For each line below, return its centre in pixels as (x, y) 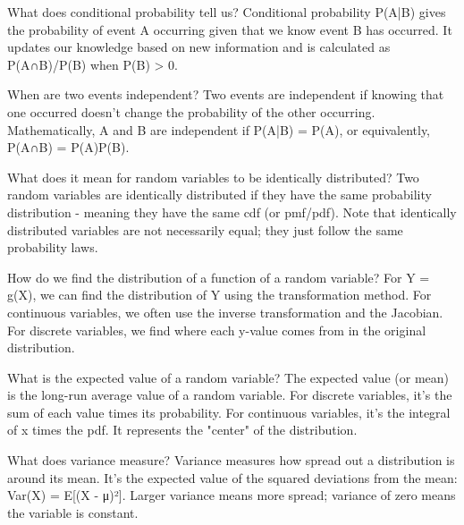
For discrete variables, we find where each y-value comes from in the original (217, 330)
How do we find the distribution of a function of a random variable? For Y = (219, 277)
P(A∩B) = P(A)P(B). (68, 147)
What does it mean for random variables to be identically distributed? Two (213, 177)
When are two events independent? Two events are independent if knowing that (226, 94)
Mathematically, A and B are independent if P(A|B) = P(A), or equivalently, (219, 129)
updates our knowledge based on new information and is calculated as (199, 47)
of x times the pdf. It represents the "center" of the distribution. (182, 430)
